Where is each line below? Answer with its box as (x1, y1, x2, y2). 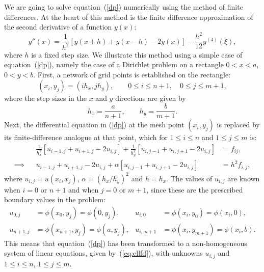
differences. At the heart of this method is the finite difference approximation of (4, 11, 253, 22)
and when (68, 184, 99, 195)
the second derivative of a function (4, 21, 112, 32)
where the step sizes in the (4, 93, 87, 103)
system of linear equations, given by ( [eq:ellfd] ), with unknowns (4, 248, 203, 258)
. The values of (166, 173, 213, 183)
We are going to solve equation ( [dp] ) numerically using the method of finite (4, 2, 243, 12)
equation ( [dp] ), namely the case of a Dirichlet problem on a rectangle (4, 59, 224, 70)
